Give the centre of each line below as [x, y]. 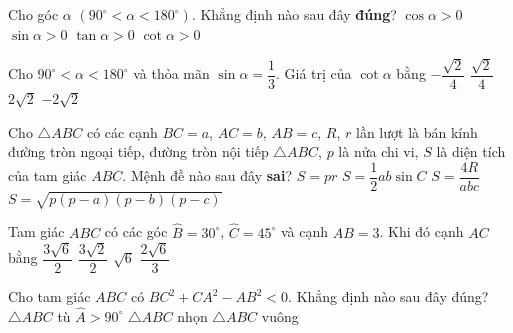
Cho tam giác [49, 296]
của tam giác [47, 175]
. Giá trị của [314, 73]
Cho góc [33, 14]
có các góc [136, 231]
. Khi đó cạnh [421, 231]
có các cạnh [122, 131]
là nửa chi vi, [378, 151]
